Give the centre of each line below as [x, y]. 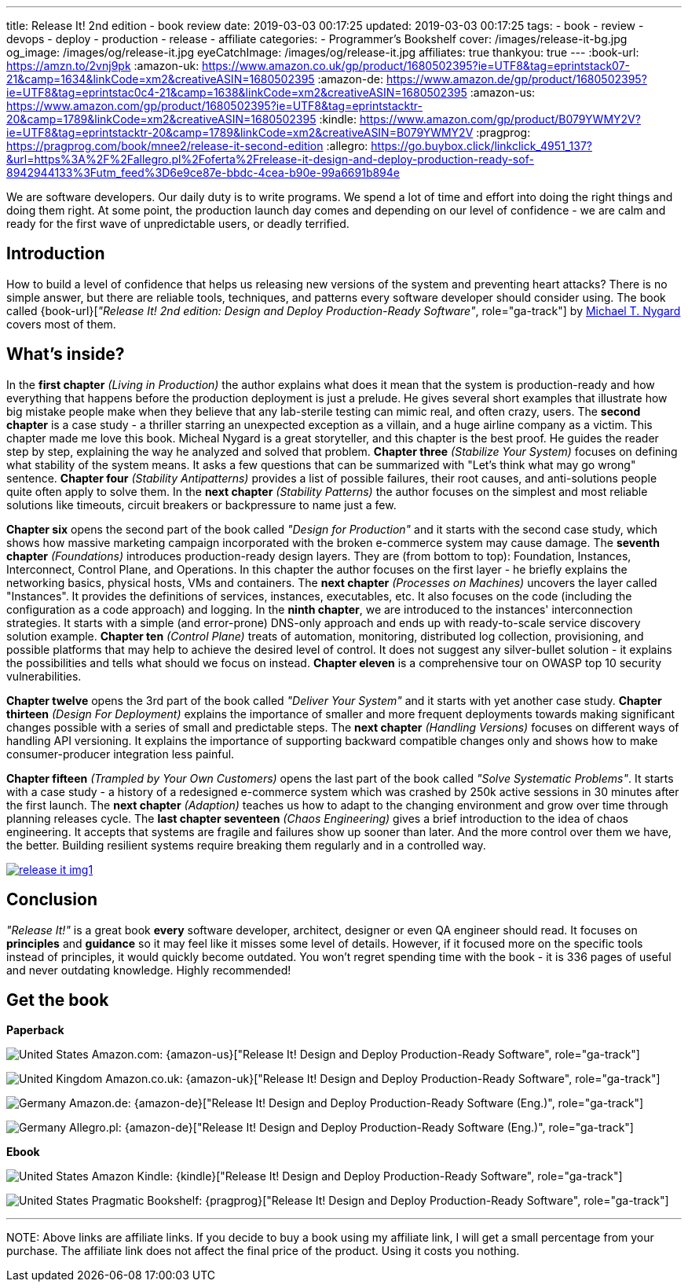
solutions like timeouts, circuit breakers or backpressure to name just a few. [201, 505]
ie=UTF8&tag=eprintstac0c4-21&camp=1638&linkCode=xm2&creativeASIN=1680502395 [237, 92]
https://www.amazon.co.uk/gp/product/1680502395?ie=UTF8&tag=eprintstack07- [416, 66]
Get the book [58, 1000]
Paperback [35, 1030]
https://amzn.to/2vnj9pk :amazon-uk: [103, 66]
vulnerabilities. [44, 676]
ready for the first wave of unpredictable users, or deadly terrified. [178, 224]
